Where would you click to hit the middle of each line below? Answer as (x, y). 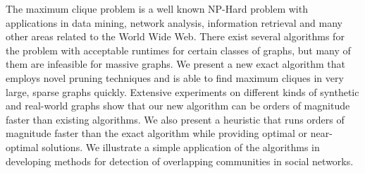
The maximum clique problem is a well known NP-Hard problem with (157, 8)
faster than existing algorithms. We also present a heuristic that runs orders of (175, 119)
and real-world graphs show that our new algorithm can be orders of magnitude (178, 106)
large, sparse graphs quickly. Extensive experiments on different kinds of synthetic (182, 91)
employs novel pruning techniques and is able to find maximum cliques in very (175, 77)
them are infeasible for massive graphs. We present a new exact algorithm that (175, 64)
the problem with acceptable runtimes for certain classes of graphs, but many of (178, 50)
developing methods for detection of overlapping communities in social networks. (180, 161)
